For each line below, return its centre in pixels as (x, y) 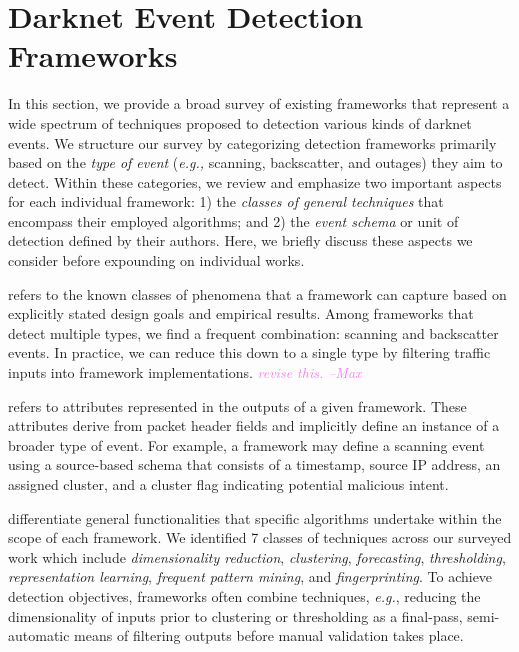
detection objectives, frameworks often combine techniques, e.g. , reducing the (244, 595)
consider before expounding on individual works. (156, 260)
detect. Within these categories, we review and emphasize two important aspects (255, 181)
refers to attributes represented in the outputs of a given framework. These (237, 405)
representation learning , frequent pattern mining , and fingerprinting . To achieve (250, 576)
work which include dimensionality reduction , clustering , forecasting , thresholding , (257, 556)
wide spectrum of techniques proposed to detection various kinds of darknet (240, 122)
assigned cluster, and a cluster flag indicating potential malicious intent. (228, 484)
